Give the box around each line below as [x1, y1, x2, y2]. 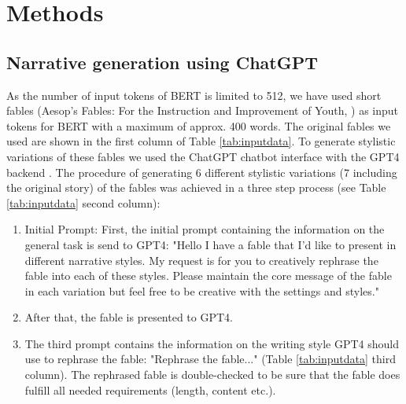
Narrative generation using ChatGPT [6, 50, 318, 74]
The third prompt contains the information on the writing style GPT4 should [24, 335, 399, 351]
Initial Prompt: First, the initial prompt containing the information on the [24, 221, 385, 237]
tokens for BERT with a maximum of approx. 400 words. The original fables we [6, 117, 391, 134]
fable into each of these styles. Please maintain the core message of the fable [24, 267, 392, 284]
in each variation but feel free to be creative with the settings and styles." [24, 282, 379, 299]
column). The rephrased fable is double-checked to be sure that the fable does [24, 366, 400, 383]
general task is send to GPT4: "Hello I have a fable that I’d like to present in [24, 236, 397, 252]
